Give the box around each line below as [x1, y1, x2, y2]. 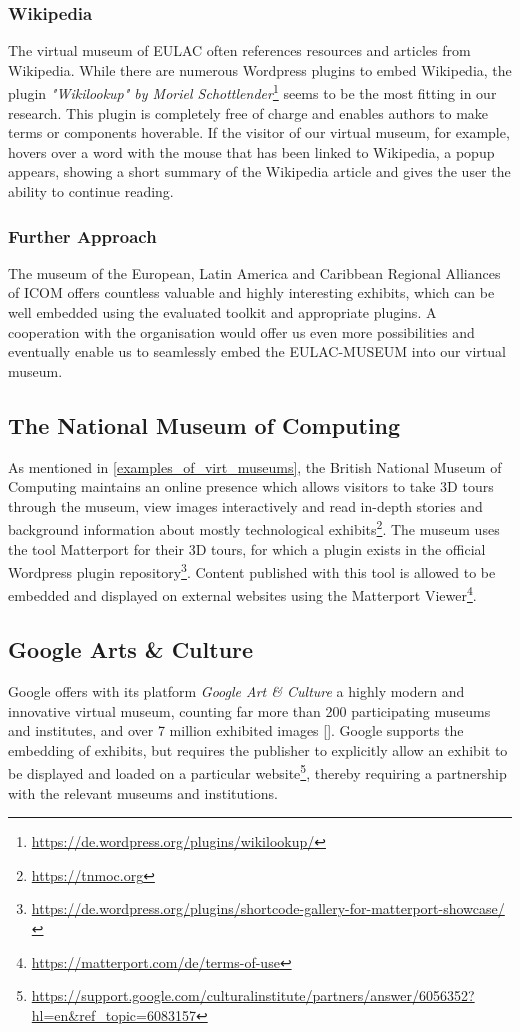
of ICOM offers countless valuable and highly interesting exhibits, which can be [8, 282, 495, 303]
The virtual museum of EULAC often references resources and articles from [8, 40, 471, 61]
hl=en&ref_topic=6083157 [31, 1004, 196, 1025]
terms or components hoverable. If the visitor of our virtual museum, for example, [8, 122, 510, 143]
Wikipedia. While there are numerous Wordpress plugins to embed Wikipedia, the [8, 59, 512, 80]
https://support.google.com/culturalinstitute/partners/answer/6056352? [31, 985, 475, 1006]
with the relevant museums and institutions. [8, 782, 278, 803]
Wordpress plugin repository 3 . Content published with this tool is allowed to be [8, 559, 496, 582]
